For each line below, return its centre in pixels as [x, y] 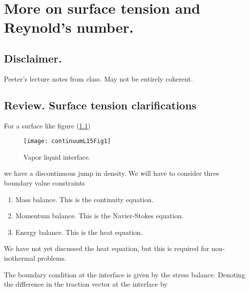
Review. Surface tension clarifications [100, 105]
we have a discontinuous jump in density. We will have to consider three [112, 173]
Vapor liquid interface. [57, 156]
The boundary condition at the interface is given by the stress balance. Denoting [125, 274]
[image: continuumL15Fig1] [67, 141]
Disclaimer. [33, 58]
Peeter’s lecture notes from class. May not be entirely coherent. [98, 78]
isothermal [20, 258]
